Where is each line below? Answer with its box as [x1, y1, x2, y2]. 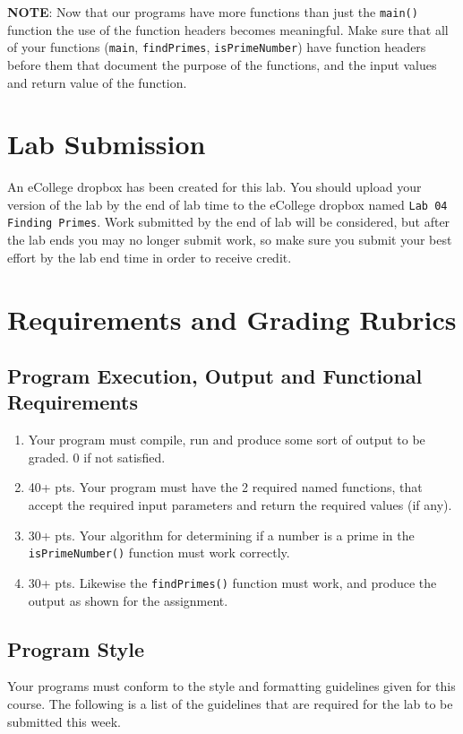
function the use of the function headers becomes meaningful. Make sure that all [7, 20, 449, 39]
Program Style [7, 635, 145, 662]
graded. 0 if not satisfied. [28, 447, 166, 466]
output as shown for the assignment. [28, 591, 228, 609]
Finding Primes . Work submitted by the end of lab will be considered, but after [7, 212, 450, 231]
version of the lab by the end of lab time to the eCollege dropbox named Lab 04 [7, 194, 448, 213]
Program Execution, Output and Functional [7, 362, 423, 390]
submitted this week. [7, 712, 121, 730]
